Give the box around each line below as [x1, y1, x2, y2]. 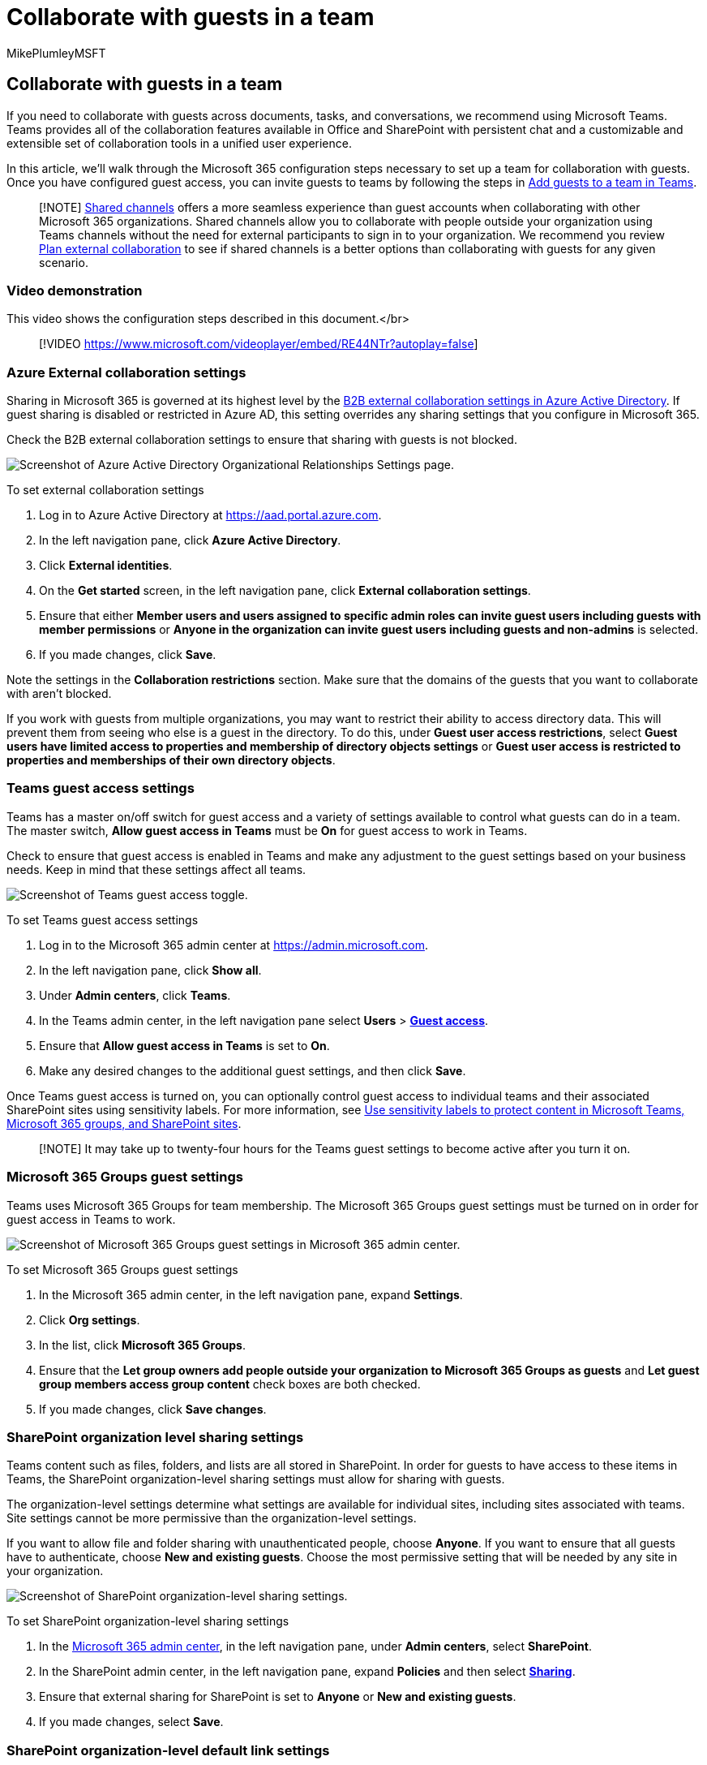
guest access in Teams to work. [6, 1212, 176, 1226]
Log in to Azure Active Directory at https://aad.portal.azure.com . [39, 508, 382, 523]
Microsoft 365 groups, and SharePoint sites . [6, 1116, 242, 1130]
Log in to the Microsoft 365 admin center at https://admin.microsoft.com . [39, 937, 428, 952]
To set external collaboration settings [6, 483, 204, 497]
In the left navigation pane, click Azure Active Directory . [39, 533, 341, 548]
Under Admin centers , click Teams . [39, 988, 231, 1002]
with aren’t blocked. [6, 687, 112, 701]
